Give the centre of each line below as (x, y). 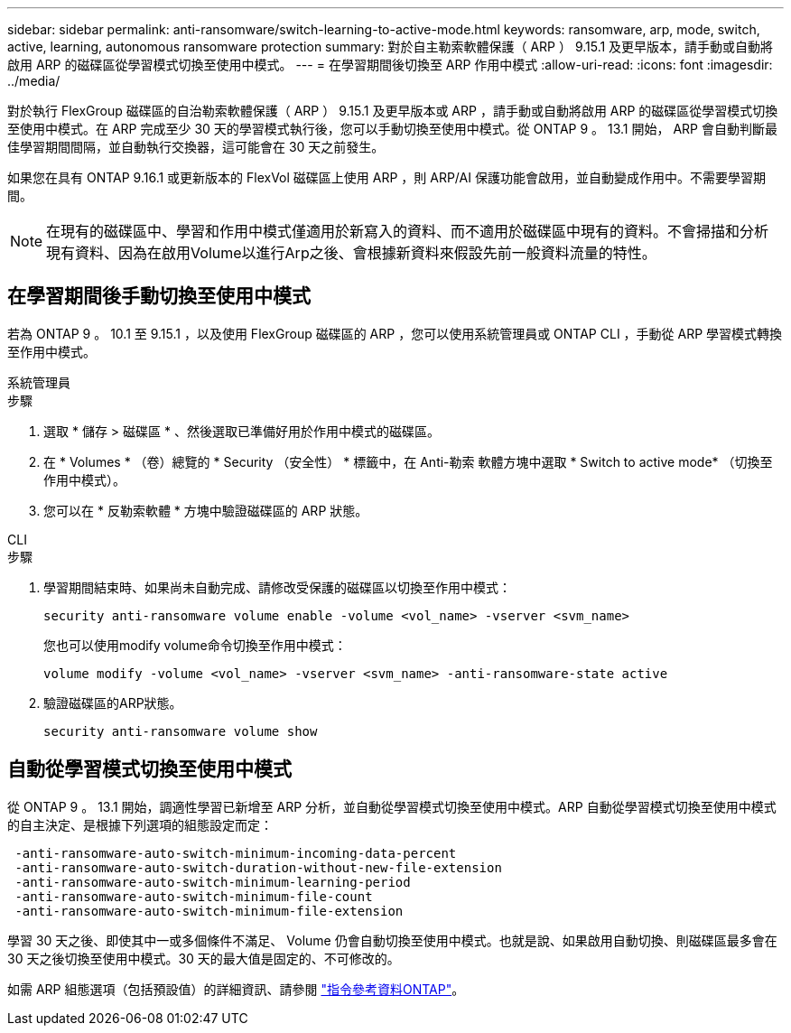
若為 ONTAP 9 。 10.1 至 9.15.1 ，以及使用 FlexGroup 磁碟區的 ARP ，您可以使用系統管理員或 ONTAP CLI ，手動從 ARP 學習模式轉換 (395, 333)
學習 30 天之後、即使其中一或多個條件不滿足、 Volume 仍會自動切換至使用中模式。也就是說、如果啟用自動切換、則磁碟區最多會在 (392, 940)
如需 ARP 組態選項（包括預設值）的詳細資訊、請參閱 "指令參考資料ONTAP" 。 (236, 989)
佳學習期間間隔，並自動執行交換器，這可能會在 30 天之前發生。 (196, 147)
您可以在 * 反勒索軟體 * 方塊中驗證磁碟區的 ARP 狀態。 (206, 510)
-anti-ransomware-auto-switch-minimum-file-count (194, 896)
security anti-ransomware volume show (181, 731)
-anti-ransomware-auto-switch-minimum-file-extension (209, 911)
